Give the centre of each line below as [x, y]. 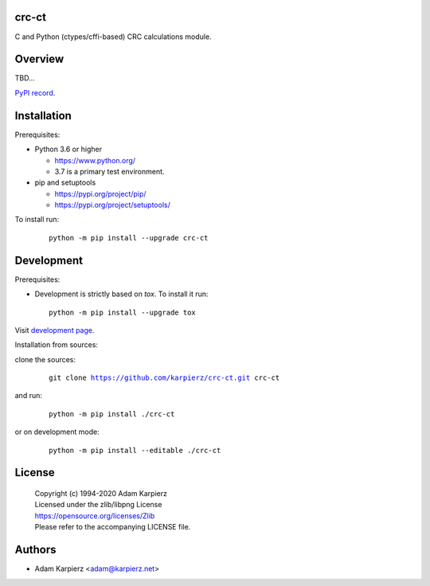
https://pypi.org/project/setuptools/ [112, 205]
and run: [29, 396]
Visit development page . [55, 330]
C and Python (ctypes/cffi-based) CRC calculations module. [113, 37]
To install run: [37, 220]
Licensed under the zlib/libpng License [98, 505]
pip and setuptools [65, 182]
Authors [35, 550]
